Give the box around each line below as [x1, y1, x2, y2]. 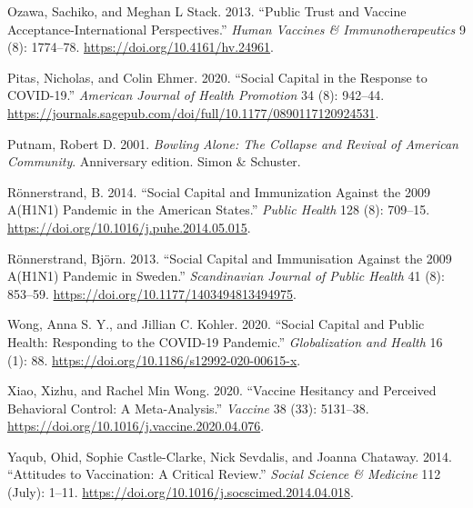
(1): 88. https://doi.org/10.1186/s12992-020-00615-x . [7, 350, 301, 369]
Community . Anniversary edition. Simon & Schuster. [7, 152, 301, 171]
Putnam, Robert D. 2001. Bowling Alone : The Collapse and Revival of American [7, 134, 458, 153]
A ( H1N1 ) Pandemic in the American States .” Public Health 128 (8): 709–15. [7, 200, 430, 219]
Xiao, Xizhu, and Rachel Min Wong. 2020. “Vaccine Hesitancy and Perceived [7, 381, 437, 400]
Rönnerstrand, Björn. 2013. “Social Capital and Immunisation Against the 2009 [7, 248, 452, 267]
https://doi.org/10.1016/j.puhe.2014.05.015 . [7, 217, 251, 236]
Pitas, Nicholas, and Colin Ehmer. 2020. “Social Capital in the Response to [7, 67, 428, 86]
